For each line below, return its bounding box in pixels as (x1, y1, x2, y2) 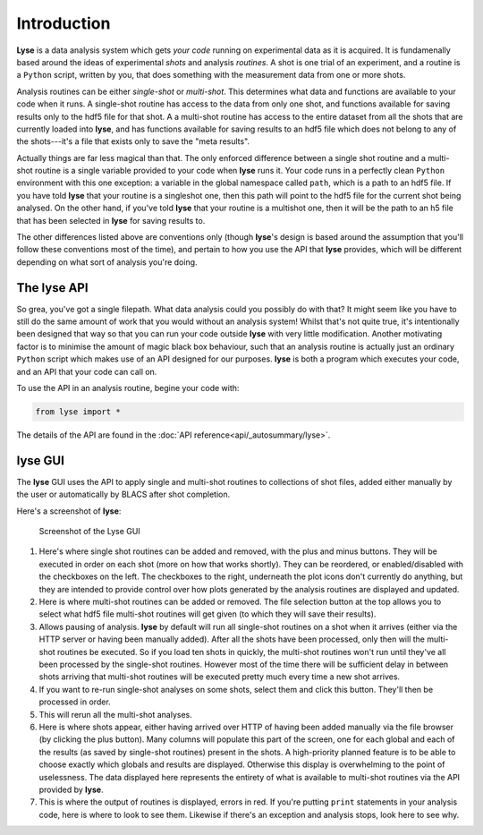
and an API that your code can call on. (16, 366, 157, 377)
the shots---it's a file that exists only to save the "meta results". (16, 136, 250, 147)
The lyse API (16, 280, 89, 295)
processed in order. (38, 696, 111, 707)
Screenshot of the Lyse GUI (38, 526, 140, 537)
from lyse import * (35, 407, 121, 417)
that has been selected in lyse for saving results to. (16, 215, 206, 226)
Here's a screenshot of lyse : (16, 506, 122, 516)
